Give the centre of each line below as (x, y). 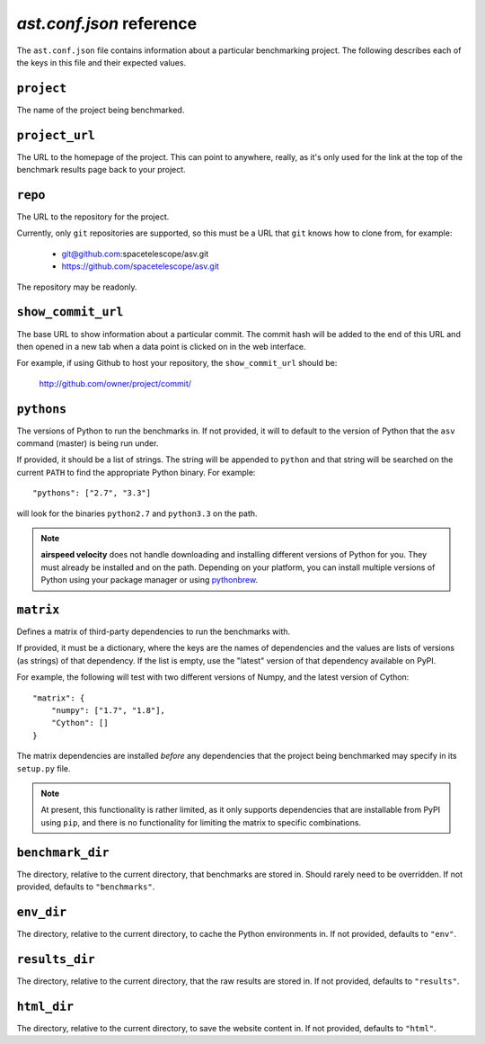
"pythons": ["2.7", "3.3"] (92, 493)
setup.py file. (44, 768)
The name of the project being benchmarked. (101, 110)
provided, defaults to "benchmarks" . (86, 887)
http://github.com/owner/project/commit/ (115, 383)
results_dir (56, 959)
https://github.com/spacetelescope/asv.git (140, 266)
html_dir (45, 1006)
